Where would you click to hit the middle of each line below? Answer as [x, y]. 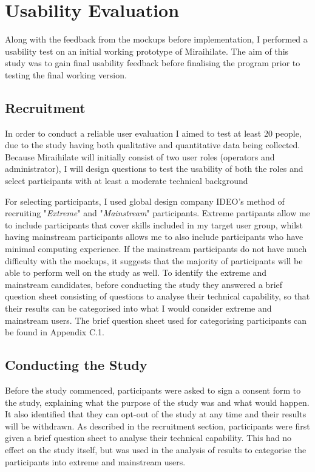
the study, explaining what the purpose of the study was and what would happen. [157, 402]
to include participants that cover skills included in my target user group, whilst [154, 224]
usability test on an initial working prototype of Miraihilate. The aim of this [147, 51]
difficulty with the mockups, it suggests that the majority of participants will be [154, 260]
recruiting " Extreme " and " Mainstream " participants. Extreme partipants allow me [157, 213]
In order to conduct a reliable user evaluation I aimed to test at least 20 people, [153, 133]
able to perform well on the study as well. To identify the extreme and [136, 272]
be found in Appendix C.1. [55, 332]
